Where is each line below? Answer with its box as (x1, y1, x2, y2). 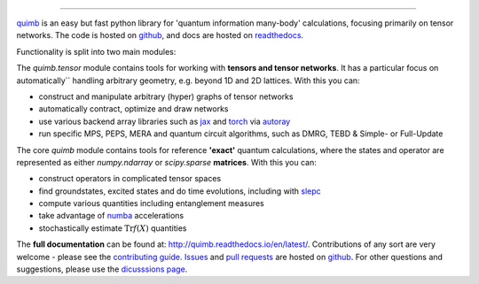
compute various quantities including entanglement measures (38, 198, 265, 209)
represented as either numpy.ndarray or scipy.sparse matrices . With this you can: (16, 157, 317, 167)
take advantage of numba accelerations (38, 211, 185, 221)
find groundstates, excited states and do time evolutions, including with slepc (38, 186, 321, 196)
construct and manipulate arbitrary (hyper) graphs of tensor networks (38, 91, 294, 102)
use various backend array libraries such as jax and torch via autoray (38, 116, 291, 127)
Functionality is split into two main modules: (16, 46, 177, 57)
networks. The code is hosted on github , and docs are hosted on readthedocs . (16, 30, 304, 41)
